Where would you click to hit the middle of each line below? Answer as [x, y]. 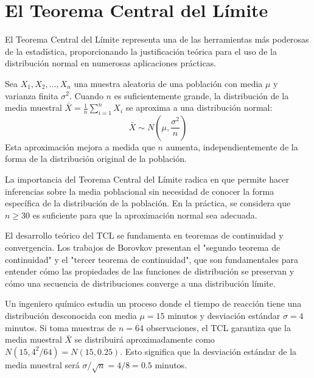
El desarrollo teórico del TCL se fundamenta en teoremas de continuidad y [144, 235]
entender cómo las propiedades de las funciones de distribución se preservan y [150, 271]
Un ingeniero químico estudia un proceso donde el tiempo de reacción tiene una [153, 303]
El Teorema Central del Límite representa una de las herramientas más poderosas [157, 39]
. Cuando [86, 95]
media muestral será [42, 364]
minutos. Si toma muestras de [61, 327]
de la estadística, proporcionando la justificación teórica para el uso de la [141, 51]
